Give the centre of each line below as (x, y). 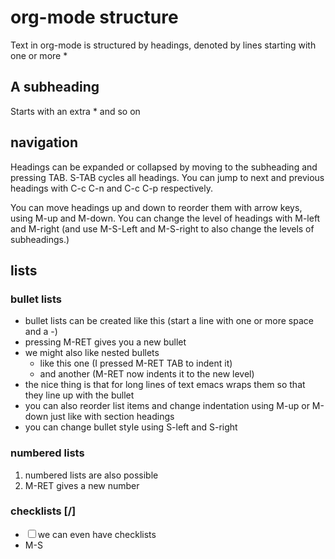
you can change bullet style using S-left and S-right (131, 427)
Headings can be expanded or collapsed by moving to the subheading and (164, 167)
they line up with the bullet (79, 395)
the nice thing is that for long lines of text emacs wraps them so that (165, 385)
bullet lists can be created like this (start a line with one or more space (169, 321)
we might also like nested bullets (92, 353)
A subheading (55, 87)
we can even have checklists (97, 534)
